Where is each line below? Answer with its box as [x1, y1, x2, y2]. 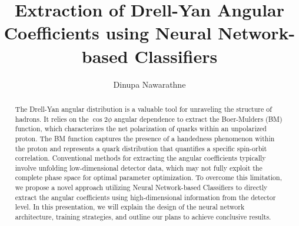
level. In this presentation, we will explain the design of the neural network [15, 202, 245, 212]
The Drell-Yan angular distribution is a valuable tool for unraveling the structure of [15, 104, 272, 114]
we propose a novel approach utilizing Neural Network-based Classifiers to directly [15, 182, 268, 192]
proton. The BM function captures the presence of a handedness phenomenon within [15, 133, 275, 143]
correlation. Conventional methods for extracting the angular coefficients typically [15, 153, 266, 163]
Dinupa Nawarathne [113, 78, 186, 90]
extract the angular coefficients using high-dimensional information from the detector [15, 192, 276, 202]
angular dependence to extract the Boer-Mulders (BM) [114, 114, 283, 124]
